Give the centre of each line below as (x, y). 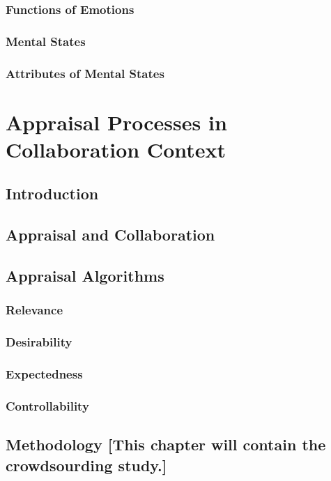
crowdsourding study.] (86, 465)
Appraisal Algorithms (85, 276)
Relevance (34, 310)
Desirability (39, 342)
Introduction (52, 193)
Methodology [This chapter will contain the (166, 444)
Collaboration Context (116, 149)
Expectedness (44, 374)
